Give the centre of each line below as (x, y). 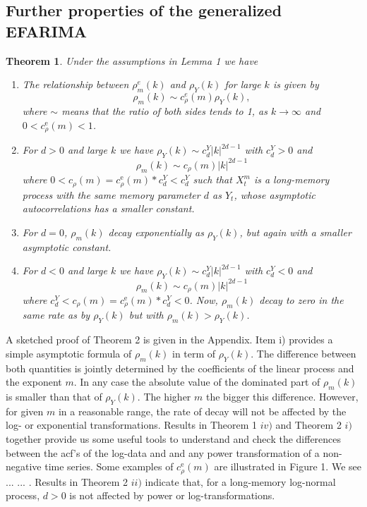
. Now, (204, 300)
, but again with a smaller (295, 232)
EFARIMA (47, 31)
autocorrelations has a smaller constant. (108, 208)
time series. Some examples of (109, 466)
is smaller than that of (54, 397)
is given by (296, 84)
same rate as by (56, 315)
